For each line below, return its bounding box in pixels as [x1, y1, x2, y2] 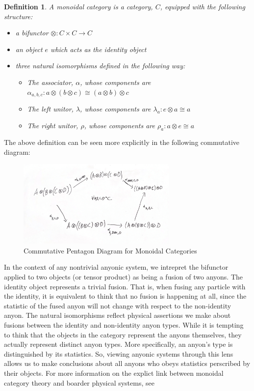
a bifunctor [15, 28, 49, 38]
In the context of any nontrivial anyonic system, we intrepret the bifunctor [4, 262, 229, 272]
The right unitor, [27, 120, 78, 130]
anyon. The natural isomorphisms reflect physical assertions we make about [4, 310, 231, 320]
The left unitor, [27, 104, 74, 114]
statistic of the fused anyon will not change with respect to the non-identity [4, 300, 231, 310]
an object [15, 44, 43, 54]
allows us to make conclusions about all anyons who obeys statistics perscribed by [4, 358, 251, 368]
